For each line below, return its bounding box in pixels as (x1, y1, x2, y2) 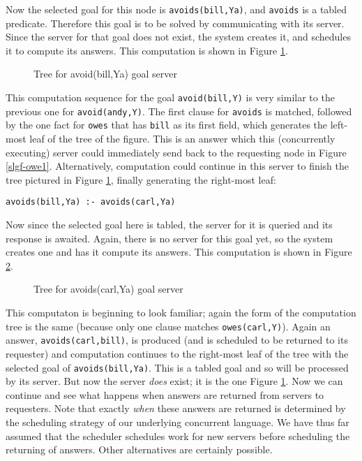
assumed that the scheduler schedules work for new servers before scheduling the (6, 428, 350, 443)
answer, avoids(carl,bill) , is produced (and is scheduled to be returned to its (6, 332, 348, 347)
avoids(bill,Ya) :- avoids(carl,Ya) (6, 197, 176, 207)
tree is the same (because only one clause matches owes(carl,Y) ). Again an (6, 319, 331, 333)
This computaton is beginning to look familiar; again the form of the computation (6, 305, 356, 319)
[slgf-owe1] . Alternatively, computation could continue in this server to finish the (6, 159, 349, 173)
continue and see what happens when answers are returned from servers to (6, 387, 324, 402)
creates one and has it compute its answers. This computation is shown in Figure (6, 244, 352, 259)
